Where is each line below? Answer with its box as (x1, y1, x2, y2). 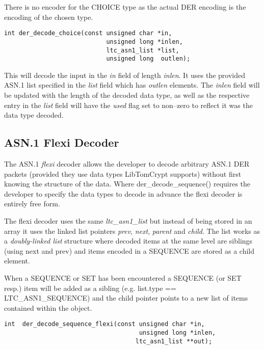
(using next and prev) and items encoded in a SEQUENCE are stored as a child (4, 245, 255, 256)
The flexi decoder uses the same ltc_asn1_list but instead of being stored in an (4, 215, 252, 226)
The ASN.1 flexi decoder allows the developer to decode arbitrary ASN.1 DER (4, 158, 250, 169)
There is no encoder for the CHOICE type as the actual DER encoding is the (4, 2, 246, 12)
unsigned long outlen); (106, 55, 191, 63)
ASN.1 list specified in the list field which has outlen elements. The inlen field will (4, 79, 260, 90)
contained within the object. (4, 302, 92, 313)
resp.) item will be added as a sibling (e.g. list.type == (4, 282, 176, 293)
